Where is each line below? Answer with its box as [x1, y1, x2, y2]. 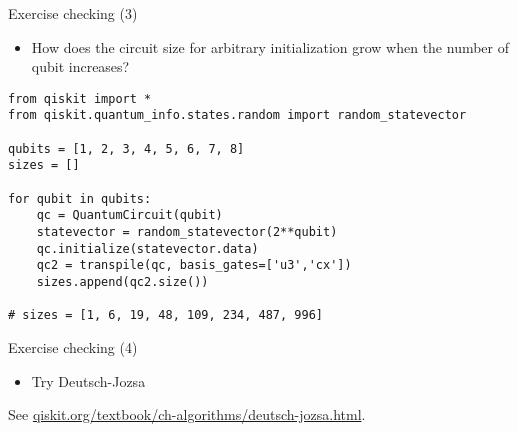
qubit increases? [31, 56, 130, 77]
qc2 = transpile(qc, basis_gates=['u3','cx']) [36, 258, 352, 273]
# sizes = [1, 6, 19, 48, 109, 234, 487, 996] [8, 308, 323, 323]
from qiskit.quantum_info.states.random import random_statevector [8, 108, 467, 123]
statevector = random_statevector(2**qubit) [36, 225, 338, 240]
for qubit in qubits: [8, 191, 152, 206]
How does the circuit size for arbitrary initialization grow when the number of [31, 36, 510, 57]
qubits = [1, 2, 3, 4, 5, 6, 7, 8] [8, 141, 245, 156]
